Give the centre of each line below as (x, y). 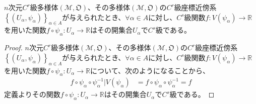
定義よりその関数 (32, 94)
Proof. (13, 47)
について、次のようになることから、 (150, 70)
